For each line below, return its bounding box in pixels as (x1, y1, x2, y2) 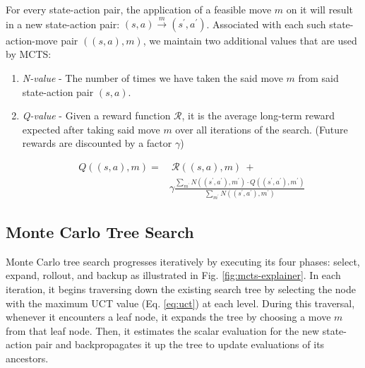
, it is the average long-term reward (181, 108, 335, 123)
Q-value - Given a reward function (22, 108, 171, 123)
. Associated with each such (206, 16, 326, 31)
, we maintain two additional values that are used (143, 32, 357, 47)
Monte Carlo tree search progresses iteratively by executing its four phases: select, (6, 254, 360, 268)
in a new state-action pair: (6, 16, 120, 31)
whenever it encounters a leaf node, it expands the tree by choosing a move (6, 309, 331, 324)
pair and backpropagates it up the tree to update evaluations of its (35, 337, 325, 352)
